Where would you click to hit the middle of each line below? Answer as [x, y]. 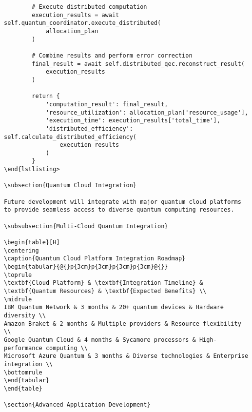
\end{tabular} [27, 381]
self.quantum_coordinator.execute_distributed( [83, 23]
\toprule [18, 275]
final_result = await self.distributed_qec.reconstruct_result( [138, 64]
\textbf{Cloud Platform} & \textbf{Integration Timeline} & [104, 283]
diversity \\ [25, 315]
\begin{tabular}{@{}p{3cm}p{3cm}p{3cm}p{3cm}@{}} [86, 267]
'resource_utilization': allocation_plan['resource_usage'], [147, 112]
